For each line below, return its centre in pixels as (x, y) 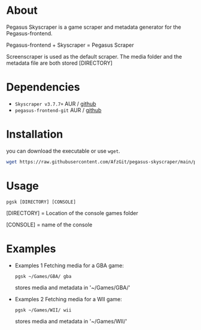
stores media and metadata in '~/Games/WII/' (71, 321)
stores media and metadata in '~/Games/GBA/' (72, 287)
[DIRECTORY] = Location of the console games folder (72, 213)
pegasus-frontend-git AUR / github (58, 110)
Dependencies (43, 87)
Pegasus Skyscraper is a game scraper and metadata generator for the (94, 27)
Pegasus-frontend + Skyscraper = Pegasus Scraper (70, 45)
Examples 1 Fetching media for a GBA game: (69, 265)
